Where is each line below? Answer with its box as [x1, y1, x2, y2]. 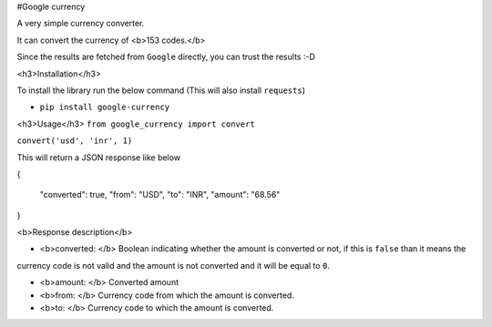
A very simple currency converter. [16, 18, 145, 29]
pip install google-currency [39, 102, 170, 113]
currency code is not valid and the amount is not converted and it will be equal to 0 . [16, 260, 330, 271]
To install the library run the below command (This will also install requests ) [16, 85, 305, 96]
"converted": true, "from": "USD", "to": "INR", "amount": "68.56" [39, 189, 281, 200]
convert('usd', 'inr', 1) [16, 136, 133, 146]
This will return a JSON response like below [16, 151, 181, 163]
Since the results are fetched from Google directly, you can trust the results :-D [16, 51, 316, 63]
